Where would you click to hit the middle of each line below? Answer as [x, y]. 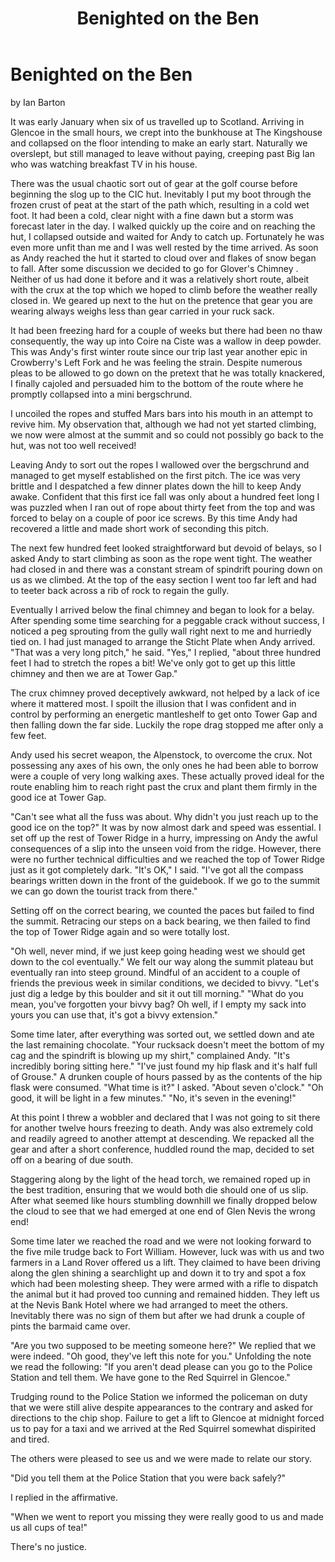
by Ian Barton [38, 102]
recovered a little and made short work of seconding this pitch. [140, 528]
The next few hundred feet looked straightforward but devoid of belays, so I [166, 548]
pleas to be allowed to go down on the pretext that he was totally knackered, [168, 373]
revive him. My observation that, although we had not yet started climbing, [163, 424]
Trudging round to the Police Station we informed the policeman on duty [159, 1396]
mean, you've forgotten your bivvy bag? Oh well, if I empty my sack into [158, 1004]
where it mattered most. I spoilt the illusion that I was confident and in [153, 703]
